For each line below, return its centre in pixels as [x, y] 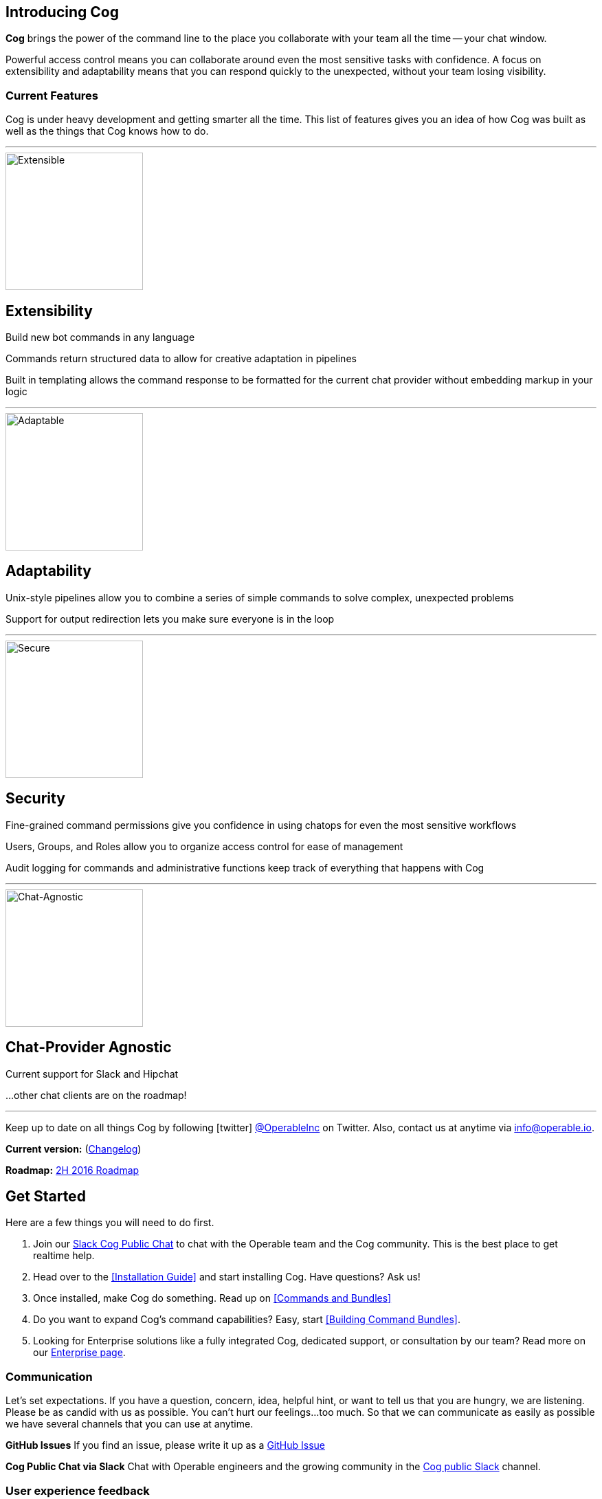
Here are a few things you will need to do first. [110, 1223]
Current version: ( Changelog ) [74, 1148]
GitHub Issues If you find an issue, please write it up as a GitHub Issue [166, 1445]
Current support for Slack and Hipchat [92, 1074]
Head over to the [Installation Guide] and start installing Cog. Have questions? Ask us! [227, 1277]
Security [35, 799]
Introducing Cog [62, 12]
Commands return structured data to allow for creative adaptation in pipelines [181, 359]
